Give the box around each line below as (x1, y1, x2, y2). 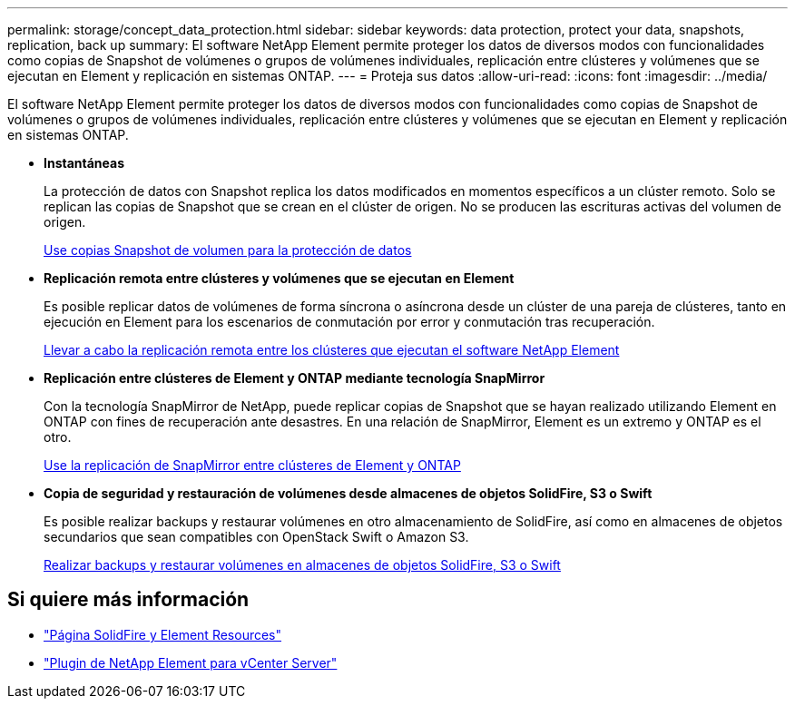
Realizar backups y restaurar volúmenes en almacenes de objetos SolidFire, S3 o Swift (44, 557, 561, 573)
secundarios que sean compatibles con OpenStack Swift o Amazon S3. (44, 529, 469, 544)
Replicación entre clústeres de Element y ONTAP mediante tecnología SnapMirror (44, 370, 545, 386)
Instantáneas (44, 155, 125, 171)
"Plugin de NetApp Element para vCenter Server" (44, 654, 338, 671)
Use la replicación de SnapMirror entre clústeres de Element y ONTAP (44, 457, 461, 473)
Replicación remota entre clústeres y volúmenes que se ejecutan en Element (44, 270, 515, 286)
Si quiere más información (7, 588, 250, 612)
